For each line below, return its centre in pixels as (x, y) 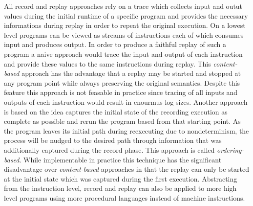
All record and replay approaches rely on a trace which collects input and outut (123, 6)
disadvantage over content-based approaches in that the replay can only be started (127, 169)
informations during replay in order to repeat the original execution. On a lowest (125, 25)
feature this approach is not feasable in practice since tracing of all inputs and (121, 92)
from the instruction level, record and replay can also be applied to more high (120, 188)
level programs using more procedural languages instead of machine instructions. (125, 197)
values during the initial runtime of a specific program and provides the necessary (126, 15)
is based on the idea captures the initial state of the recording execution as (116, 111)
